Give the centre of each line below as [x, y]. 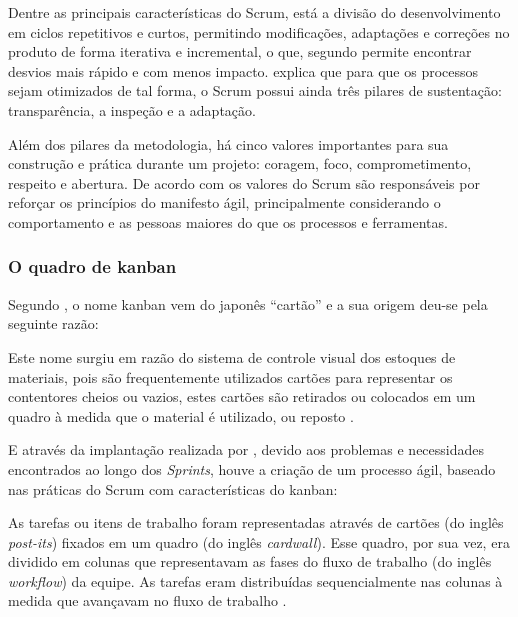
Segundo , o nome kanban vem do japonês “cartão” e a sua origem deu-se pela [248, 303]
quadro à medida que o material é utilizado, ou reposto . [181, 415]
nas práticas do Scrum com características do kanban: [173, 488]
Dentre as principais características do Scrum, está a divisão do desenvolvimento [254, 12]
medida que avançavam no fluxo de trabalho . [147, 600]
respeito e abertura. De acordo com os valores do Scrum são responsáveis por [244, 182]
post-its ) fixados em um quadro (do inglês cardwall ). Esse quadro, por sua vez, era [259, 541]
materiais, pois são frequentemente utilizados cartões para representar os [230, 376]
